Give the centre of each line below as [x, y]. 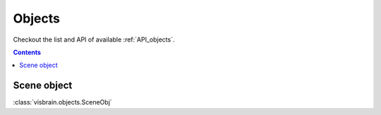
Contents [27, 52]
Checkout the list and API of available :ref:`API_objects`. [94, 40]
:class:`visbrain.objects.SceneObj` [62, 102]
